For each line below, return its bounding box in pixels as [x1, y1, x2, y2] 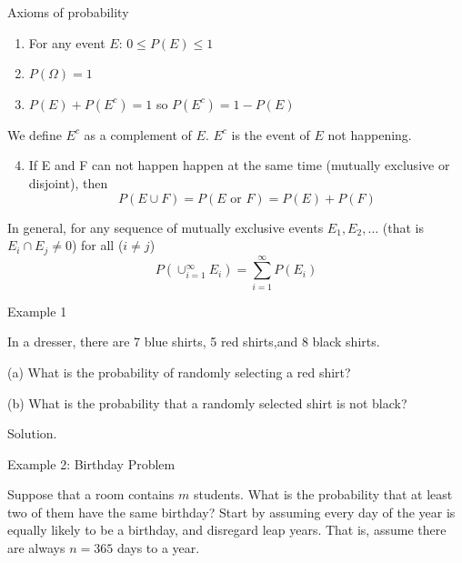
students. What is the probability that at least [194, 485, 453, 504]
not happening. [327, 125, 412, 144]
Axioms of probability [7, 3, 129, 21]
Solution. [7, 424, 57, 443]
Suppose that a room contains [7, 485, 175, 504]
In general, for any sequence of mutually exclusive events [7, 217, 324, 236]
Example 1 [7, 301, 67, 320]
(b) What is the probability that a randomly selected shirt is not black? [7, 393, 407, 412]
